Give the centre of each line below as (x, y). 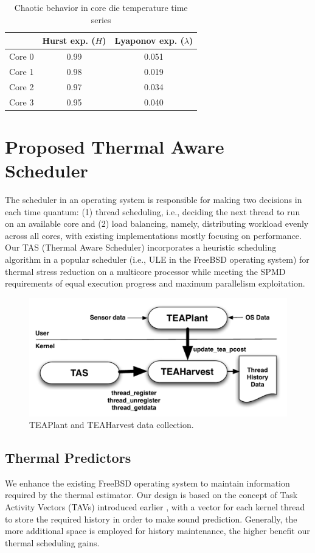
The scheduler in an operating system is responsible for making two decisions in (154, 199)
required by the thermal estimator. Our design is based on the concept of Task (151, 495)
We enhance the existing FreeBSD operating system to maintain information (147, 483)
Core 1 (22, 71)
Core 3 (22, 102)
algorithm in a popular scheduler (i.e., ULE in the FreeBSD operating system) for (157, 259)
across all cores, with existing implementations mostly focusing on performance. (153, 235)
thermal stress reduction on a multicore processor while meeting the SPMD (145, 271)
